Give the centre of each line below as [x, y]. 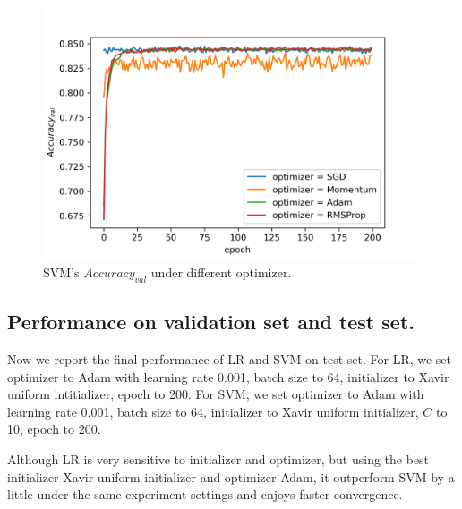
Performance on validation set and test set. [211, 322]
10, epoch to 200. [54, 429]
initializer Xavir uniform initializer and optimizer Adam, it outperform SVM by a [231, 476]
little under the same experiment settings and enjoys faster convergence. [205, 494]
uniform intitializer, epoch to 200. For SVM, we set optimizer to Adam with [216, 394]
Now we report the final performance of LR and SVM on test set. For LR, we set [230, 358]
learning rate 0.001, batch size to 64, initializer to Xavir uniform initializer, [213, 411]
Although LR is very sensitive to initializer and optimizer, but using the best [218, 458]
